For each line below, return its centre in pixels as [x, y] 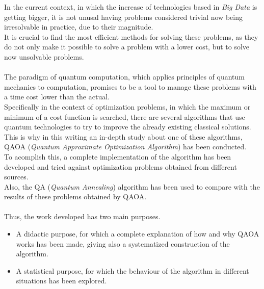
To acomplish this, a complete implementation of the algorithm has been [118, 156]
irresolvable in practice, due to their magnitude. [79, 27]
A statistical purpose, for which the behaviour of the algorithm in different [133, 270]
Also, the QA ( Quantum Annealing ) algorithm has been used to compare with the [132, 186]
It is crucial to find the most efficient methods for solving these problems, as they [131, 36]
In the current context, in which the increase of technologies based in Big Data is [131, 7]
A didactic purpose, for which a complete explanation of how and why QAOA [138, 234]
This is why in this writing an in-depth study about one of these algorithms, [123, 136]
